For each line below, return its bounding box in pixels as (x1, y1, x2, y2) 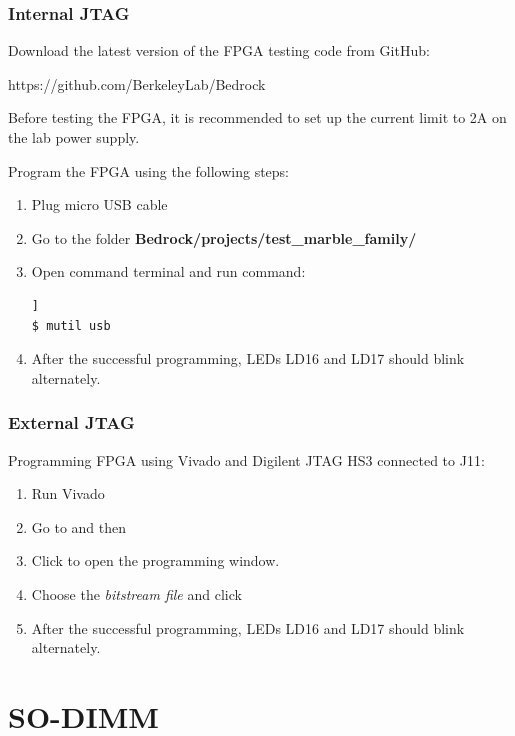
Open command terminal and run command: (31, 261, 306, 282)
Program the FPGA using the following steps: (8, 160, 290, 181)
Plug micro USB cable (31, 194, 168, 215)
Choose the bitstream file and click (31, 583, 242, 604)
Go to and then (31, 516, 127, 537)
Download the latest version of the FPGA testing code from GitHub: (8, 40, 430, 61)
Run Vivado (31, 483, 105, 504)
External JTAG (8, 410, 135, 435)
